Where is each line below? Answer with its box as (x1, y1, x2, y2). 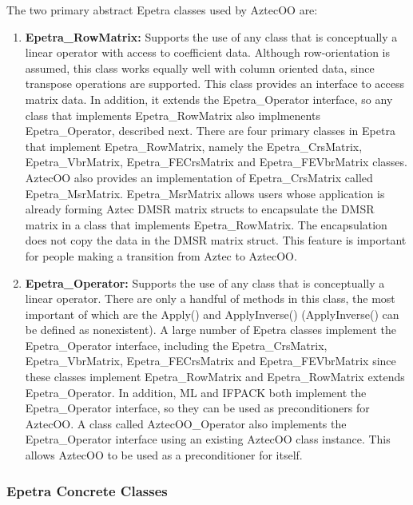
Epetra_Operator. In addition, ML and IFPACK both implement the (25, 384, 367, 400)
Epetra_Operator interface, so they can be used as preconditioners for (25, 400, 370, 416)
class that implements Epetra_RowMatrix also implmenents (25, 106, 320, 123)
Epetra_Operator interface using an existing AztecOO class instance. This (25, 431, 391, 447)
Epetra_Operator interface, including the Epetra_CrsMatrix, (25, 336, 328, 353)
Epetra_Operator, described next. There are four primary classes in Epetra (25, 122, 395, 139)
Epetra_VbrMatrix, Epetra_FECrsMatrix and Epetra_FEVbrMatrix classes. (25, 153, 407, 170)
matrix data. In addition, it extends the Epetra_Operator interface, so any (25, 90, 393, 107)
